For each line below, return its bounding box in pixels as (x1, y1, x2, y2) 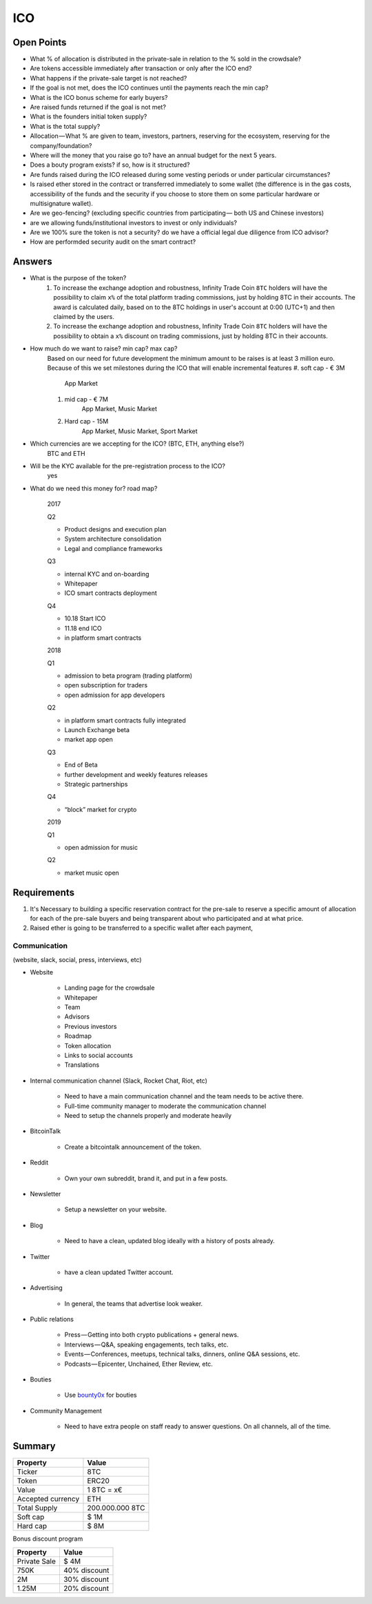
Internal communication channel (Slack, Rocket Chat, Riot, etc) (30, 1076, 208, 1085)
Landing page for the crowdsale (64, 983, 155, 992)
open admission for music (64, 843, 138, 851)
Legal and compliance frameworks (64, 544, 163, 552)
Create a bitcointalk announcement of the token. (64, 1143, 202, 1151)
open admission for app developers (64, 691, 165, 699)
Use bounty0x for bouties (64, 1391, 137, 1399)
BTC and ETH (47, 449, 85, 457)
